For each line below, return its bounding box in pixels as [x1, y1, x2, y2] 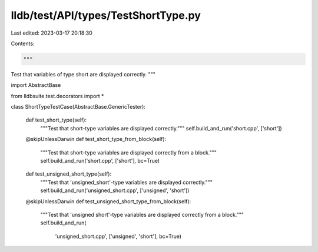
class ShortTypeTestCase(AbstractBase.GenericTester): [11, 103, 145, 110]
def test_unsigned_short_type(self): [25, 170, 112, 177]
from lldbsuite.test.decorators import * [11, 92, 104, 99]
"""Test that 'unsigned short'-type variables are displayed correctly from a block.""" [40, 211, 244, 218]
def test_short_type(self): [25, 116, 87, 123]
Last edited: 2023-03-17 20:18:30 [11, 29, 92, 36]
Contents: [11, 40, 35, 47]
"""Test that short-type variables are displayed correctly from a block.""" [40, 149, 217, 156]
